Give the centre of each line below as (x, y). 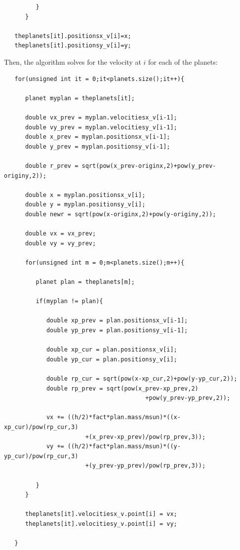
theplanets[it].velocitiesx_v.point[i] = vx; (101, 514)
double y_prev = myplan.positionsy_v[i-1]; (98, 146)
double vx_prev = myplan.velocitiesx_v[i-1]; (101, 117)
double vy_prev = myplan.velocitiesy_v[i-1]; (101, 127)
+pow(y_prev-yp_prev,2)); (188, 398)
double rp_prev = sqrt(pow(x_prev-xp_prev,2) (122, 388)
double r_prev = (52, 166)
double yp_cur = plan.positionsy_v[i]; (112, 359)
